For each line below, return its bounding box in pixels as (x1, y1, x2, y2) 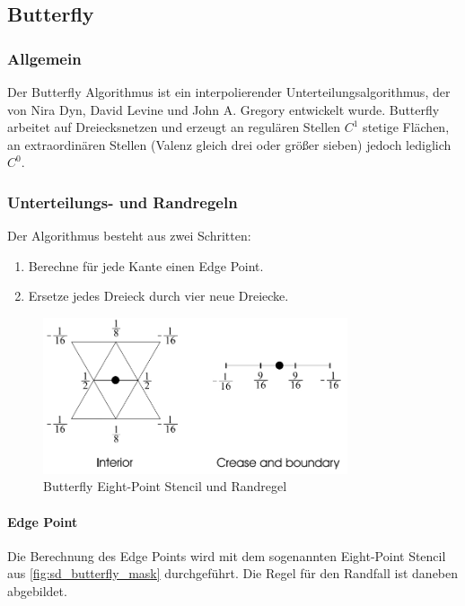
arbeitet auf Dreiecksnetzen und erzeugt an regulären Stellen (7, 118, 341, 136)
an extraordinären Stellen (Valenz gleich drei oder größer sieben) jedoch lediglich (7, 135, 452, 154)
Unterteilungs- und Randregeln (7, 190, 238, 213)
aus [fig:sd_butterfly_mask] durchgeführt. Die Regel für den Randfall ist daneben (7, 564, 459, 583)
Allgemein (7, 47, 82, 69)
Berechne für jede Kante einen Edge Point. (28, 256, 264, 275)
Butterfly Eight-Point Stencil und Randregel (43, 477, 287, 496)
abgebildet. (7, 581, 67, 600)
